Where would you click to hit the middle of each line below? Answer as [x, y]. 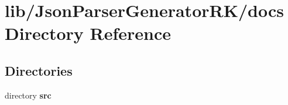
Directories [39, 70]
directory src [28, 95]
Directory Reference [88, 33]
